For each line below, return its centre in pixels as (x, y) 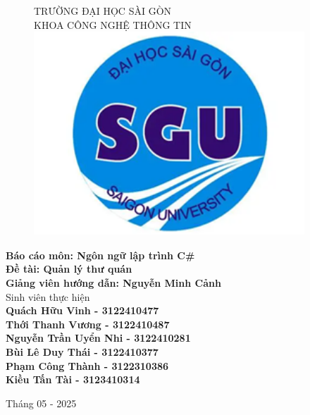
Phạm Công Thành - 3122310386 (87, 365)
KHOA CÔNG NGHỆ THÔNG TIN (113, 24)
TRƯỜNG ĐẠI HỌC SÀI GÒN (103, 11)
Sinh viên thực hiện (48, 296)
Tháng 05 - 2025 (41, 403)
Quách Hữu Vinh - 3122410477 (82, 310)
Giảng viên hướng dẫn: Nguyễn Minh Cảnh (113, 283)
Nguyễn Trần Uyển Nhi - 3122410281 (98, 338)
